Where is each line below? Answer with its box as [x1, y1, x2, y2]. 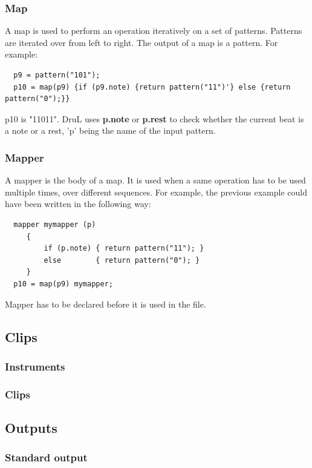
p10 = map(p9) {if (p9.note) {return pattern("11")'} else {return [13, 82, 291, 91]
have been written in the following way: [5, 197, 151, 210]
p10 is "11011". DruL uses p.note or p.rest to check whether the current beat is [5, 112, 304, 125]
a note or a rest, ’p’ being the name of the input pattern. [5, 124, 216, 137]
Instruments [5, 358, 65, 374]
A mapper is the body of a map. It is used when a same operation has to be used [5, 174, 306, 186]
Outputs [5, 418, 57, 437]
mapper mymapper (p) [13, 220, 96, 229]
